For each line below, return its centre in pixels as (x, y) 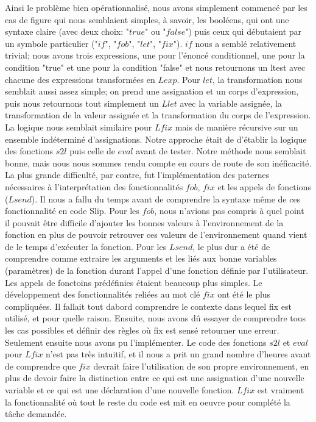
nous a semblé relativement (246, 43)
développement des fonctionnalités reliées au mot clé (103, 294)
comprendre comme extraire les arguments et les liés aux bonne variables (141, 258)
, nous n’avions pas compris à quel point (229, 211)
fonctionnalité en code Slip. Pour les (72, 211)
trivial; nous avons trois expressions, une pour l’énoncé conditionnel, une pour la (155, 55)
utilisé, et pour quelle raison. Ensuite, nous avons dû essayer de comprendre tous (156, 318)
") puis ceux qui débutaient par (244, 31)
